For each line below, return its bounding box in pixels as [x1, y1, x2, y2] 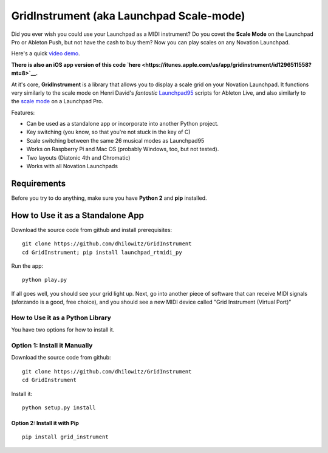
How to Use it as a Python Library [11, 313, 112, 322]
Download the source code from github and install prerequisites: [11, 226, 173, 233]
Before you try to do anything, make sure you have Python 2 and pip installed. [11, 194, 207, 202]
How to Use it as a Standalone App [11, 210, 145, 220]
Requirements [11, 178, 66, 188]
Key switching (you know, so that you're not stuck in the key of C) [26, 128, 191, 136]
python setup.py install [22, 404, 96, 411]
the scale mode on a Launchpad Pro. [11, 98, 103, 105]
